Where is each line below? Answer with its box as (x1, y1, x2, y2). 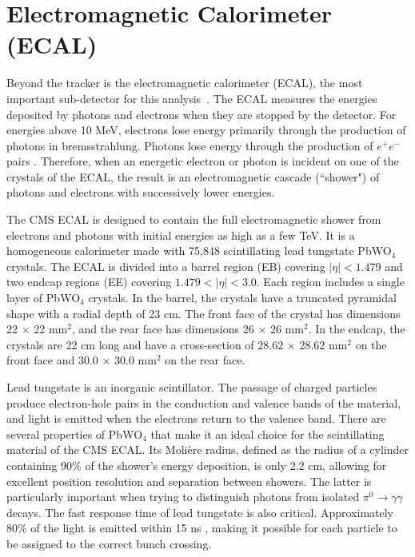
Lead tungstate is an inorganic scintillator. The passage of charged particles (6, 379, 377, 395)
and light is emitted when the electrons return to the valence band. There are (6, 410, 386, 427)
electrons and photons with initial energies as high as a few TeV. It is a (6, 226, 355, 243)
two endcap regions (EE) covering (6, 273, 172, 290)
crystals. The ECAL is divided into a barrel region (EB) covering (6, 257, 325, 274)
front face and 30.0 (6, 352, 98, 368)
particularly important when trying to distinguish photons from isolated (6, 488, 360, 505)
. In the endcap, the (308, 320, 405, 337)
